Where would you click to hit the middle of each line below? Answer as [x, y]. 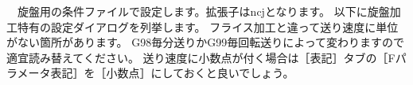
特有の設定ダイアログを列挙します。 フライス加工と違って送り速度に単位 [208, 26]
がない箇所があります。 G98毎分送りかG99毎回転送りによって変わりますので [206, 42]
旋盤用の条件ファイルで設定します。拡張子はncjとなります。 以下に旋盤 [203, 11]
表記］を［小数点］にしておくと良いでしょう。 [172, 73]
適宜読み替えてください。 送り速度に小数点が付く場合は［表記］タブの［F [201, 57]
